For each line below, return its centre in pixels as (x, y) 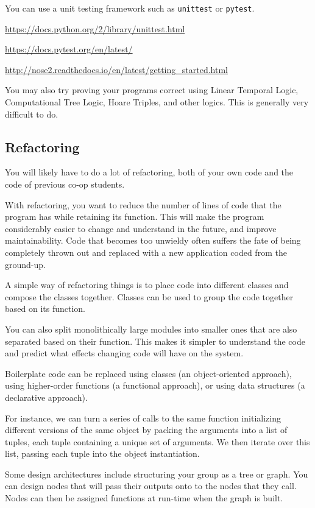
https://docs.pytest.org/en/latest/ (69, 49)
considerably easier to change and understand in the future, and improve (141, 228)
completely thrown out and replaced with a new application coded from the (146, 252)
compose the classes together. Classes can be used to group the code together (149, 296)
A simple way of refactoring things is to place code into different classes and (147, 285)
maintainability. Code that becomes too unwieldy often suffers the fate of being (153, 240)
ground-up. (25, 264)
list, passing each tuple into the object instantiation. (102, 453)
